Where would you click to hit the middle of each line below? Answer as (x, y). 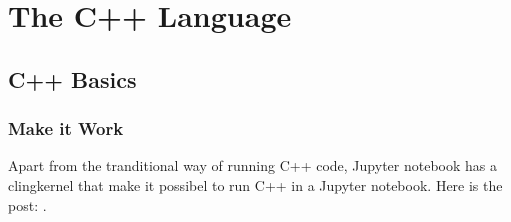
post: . (27, 204)
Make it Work (66, 128)
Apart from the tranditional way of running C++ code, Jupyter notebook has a (252, 165)
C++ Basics (72, 78)
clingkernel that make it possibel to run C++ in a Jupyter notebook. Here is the (255, 184)
